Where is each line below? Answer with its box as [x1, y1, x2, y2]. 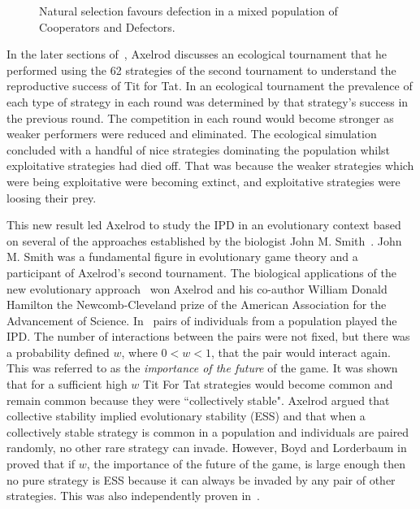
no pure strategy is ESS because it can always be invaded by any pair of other [6, 471, 396, 488]
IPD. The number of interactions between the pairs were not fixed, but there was [6, 328, 410, 345]
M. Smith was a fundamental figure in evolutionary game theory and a [6, 248, 358, 265]
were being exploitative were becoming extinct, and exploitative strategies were [6, 172, 401, 189]
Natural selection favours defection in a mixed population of [39, 2, 338, 19]
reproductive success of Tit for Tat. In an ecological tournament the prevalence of [6, 77, 413, 94]
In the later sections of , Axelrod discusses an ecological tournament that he [6, 46, 387, 63]
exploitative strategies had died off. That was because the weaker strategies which [6, 157, 414, 174]
